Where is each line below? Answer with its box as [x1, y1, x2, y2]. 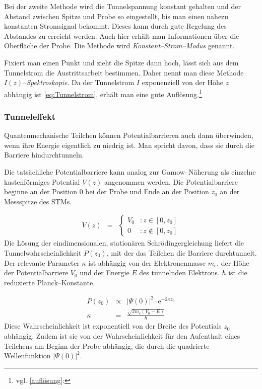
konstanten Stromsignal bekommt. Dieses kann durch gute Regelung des [4, 21, 227, 31]
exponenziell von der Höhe [142, 77, 224, 88]
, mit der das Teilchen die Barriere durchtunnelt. [106, 248, 257, 258]
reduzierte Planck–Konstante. [4, 277, 95, 287]
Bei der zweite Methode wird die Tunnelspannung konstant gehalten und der [4, 1, 241, 11]
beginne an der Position [4, 186, 77, 197]
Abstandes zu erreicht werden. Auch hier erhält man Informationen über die [4, 30, 239, 41]
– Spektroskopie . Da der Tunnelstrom [23, 77, 135, 88]
